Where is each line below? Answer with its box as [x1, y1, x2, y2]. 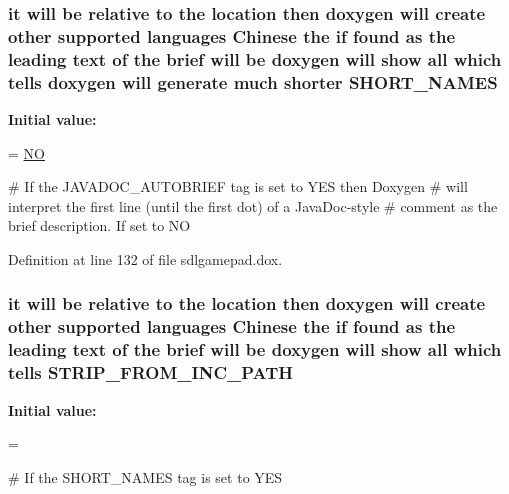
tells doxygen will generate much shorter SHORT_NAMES [8, 69, 498, 94]
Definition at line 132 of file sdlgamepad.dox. [8, 248, 283, 269]
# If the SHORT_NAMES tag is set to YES [8, 466, 283, 487]
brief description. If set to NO [8, 215, 191, 236]
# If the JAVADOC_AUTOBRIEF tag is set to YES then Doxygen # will [8, 176, 468, 197]
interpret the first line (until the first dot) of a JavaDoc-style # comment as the [8, 195, 498, 216]
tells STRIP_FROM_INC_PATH [8, 360, 293, 385]
